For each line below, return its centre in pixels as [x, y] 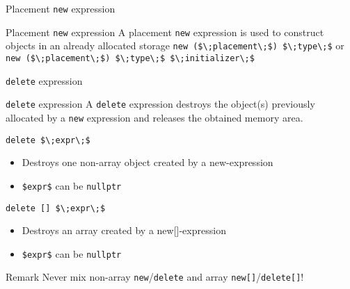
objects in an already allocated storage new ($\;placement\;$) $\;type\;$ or [175, 46]
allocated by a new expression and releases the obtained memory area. [154, 117]
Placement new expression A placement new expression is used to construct [165, 32]
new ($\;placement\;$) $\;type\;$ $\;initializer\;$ [130, 58]
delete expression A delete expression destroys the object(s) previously [160, 104]
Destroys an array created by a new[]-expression [124, 230]
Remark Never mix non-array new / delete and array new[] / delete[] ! [155, 277]
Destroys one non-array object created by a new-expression [148, 162]
